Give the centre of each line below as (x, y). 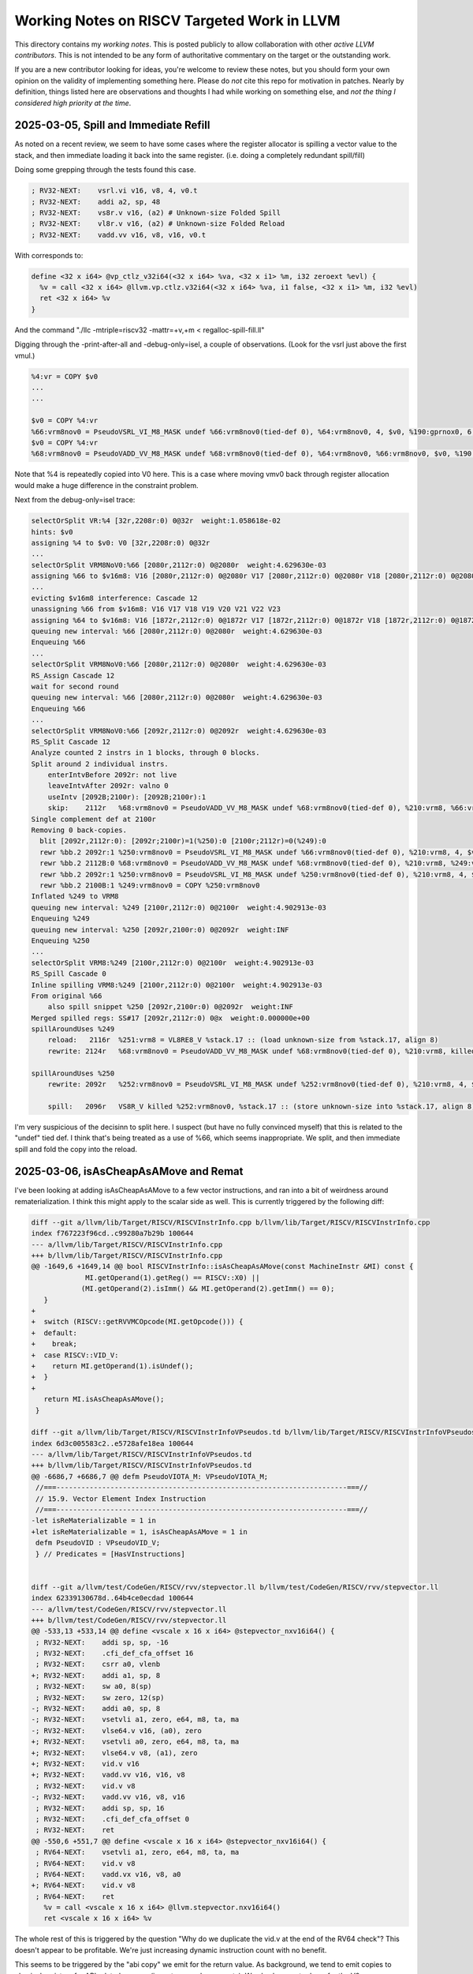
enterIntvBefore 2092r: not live (112, 775)
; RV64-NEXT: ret (75, 1896)
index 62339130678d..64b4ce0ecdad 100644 (112, 1598)
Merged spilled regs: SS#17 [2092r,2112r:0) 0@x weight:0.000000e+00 (171, 1018)
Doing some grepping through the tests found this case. (105, 170)
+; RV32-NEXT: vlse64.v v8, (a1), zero (114, 1753)
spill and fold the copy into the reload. (76, 1149)
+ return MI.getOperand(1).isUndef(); (112, 1366)
